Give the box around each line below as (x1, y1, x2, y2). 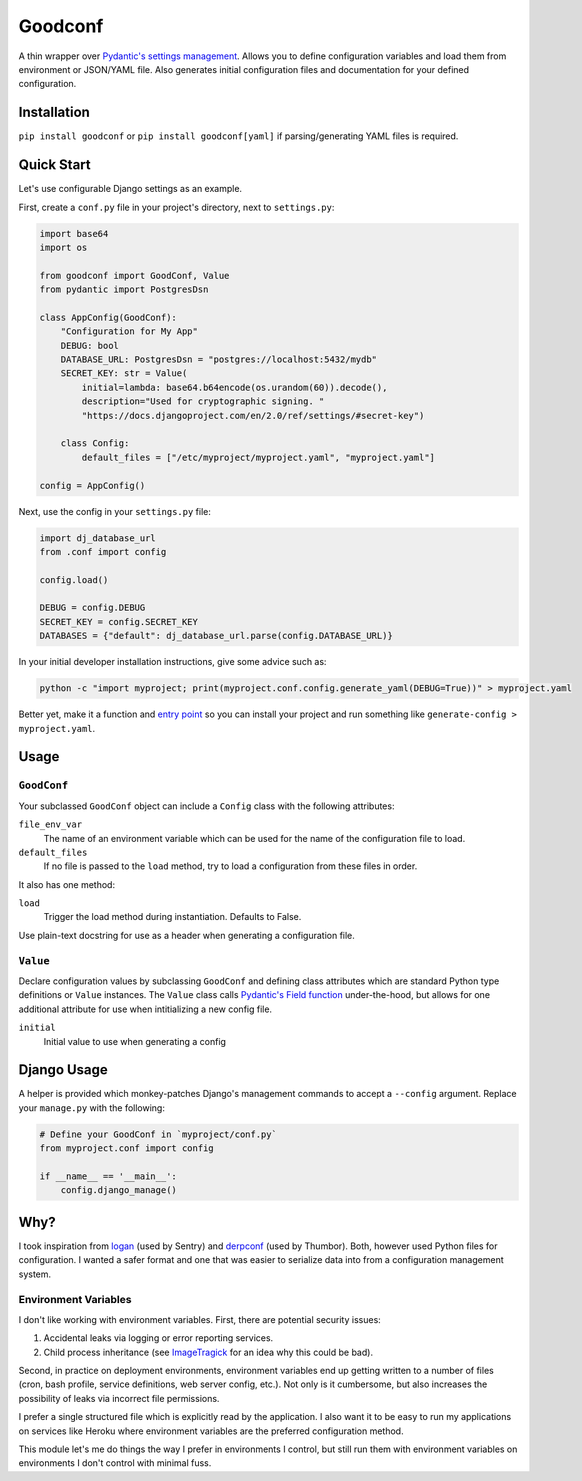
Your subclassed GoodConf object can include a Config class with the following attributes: (18, 800, 395, 812)
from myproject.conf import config (39, 1143, 214, 1154)
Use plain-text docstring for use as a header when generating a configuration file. (18, 929, 355, 941)
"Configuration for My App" (60, 326, 199, 337)
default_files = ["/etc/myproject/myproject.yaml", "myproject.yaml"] (81, 451, 435, 463)
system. (18, 1268, 52, 1280)
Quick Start (18, 156, 91, 174)
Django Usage (18, 1061, 109, 1079)
